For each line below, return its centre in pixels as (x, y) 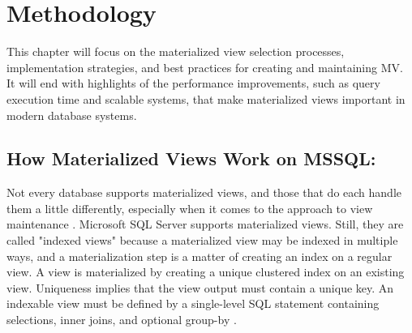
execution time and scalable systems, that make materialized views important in (206, 98)
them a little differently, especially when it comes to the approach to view (190, 208)
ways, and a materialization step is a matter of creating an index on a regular (200, 256)
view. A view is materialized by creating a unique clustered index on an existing (206, 272)
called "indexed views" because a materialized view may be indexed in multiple (202, 240)
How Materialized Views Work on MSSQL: (191, 158)
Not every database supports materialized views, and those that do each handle (204, 192)
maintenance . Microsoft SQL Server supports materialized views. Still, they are (205, 224)
